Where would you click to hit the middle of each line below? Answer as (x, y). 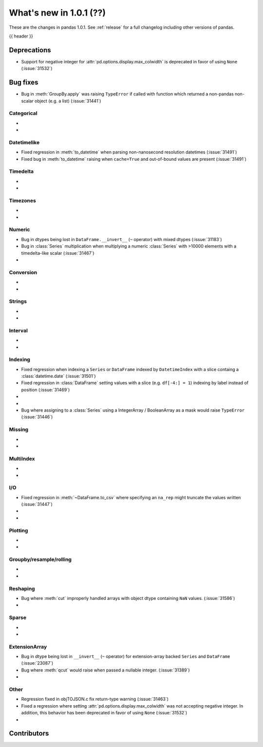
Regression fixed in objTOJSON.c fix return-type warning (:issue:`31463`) (95, 699)
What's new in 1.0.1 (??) (57, 13)
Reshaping (22, 588)
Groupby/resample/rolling (40, 560)
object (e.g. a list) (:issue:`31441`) (68, 101)
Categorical (23, 113)
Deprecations (30, 50)
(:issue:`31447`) (37, 504)
